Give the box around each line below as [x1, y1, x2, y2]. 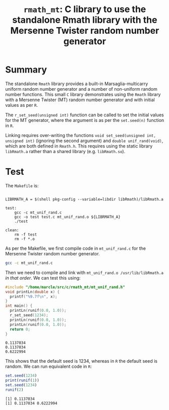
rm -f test [14, 232, 37, 237]
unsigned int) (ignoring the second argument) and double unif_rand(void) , [5, 138, 163, 144]
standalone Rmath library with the [12, 14, 157, 26]
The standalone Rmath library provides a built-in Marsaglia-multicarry [5, 81, 148, 87]
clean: [5, 228, 19, 233]
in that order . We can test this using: [5, 275, 81, 281]
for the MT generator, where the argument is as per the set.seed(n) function [5, 117, 164, 123]
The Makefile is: [5, 182, 39, 188]
